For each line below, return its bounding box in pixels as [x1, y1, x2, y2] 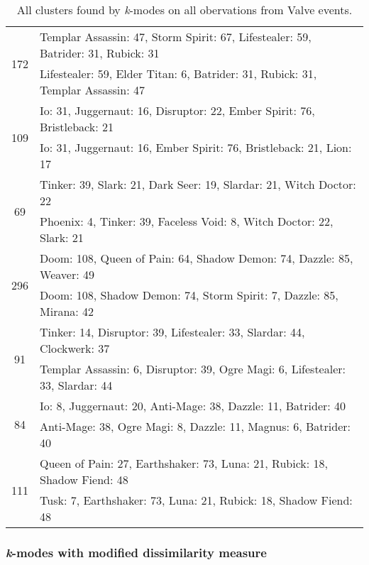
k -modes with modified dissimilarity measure [6, 543, 267, 561]
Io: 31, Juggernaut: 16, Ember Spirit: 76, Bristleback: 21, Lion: [40, 139, 352, 155]
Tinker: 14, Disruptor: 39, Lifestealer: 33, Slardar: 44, [40, 324, 305, 340]
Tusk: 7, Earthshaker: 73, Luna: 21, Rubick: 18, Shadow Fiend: [40, 492, 353, 508]
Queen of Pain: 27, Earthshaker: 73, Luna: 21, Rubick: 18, [40, 455, 329, 471]
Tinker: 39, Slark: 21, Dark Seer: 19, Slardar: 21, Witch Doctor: [40, 176, 356, 192]
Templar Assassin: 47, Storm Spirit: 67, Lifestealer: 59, [40, 28, 312, 45]
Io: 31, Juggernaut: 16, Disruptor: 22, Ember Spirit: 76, [40, 102, 315, 119]
